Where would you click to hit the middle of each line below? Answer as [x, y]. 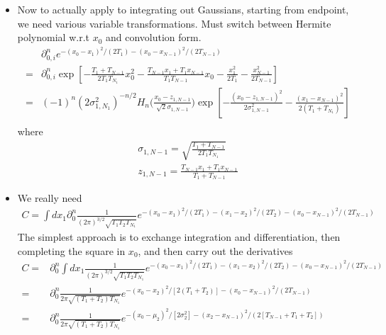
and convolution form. [154, 37]
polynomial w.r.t [53, 37]
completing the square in [71, 250]
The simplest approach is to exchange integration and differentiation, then [179, 237]
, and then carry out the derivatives [215, 250]
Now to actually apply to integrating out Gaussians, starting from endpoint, [183, 9]
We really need [50, 198]
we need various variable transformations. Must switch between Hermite [174, 23]
